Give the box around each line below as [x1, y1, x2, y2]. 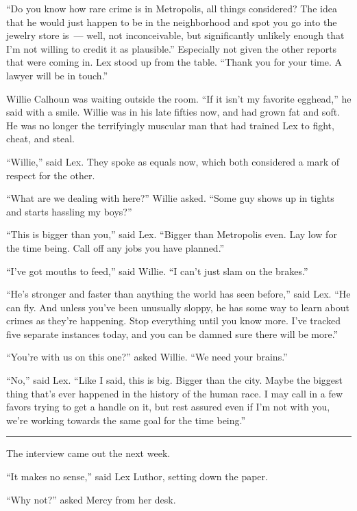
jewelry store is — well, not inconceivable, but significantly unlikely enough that [6, 28, 345, 42]
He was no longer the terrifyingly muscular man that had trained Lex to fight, [6, 118, 334, 132]
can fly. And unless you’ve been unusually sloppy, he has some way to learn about [6, 300, 350, 314]
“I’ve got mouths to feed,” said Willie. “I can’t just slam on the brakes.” [6, 263, 308, 278]
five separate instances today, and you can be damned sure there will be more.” [6, 326, 338, 341]
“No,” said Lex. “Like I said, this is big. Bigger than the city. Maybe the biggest [6, 373, 343, 387]
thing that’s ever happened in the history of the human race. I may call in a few [6, 386, 343, 400]
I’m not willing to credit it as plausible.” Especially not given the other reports [6, 41, 337, 55]
